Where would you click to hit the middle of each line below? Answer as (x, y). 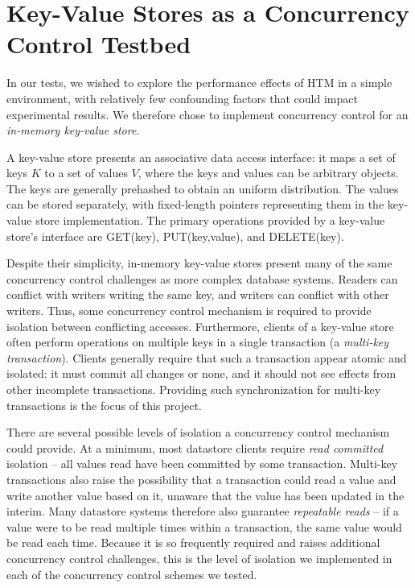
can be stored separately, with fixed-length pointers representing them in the (195, 204)
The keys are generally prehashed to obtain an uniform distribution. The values (203, 188)
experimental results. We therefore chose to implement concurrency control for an (207, 114)
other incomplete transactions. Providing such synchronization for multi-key (194, 389)
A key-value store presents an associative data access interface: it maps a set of (201, 157)
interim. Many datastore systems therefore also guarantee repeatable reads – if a (203, 511)
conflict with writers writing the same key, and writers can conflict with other (198, 294)
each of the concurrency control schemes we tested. (132, 574)
